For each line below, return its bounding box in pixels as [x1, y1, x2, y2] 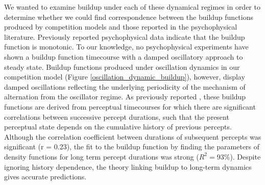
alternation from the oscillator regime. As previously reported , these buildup [4, 91, 246, 102]
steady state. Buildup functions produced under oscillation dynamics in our [4, 61, 240, 72]
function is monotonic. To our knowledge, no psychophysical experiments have [4, 41, 249, 52]
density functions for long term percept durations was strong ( [4, 151, 199, 162]
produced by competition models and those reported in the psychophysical [4, 21, 237, 32]
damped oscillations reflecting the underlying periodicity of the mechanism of [4, 81, 246, 92]
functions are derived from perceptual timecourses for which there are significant [4, 101, 256, 112]
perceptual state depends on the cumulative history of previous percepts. [4, 121, 232, 132]
